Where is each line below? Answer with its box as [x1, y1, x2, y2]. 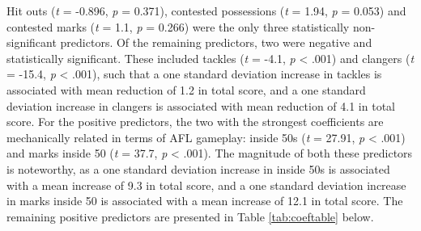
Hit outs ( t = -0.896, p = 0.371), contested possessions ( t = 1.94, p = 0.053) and [6, 2, 406, 19]
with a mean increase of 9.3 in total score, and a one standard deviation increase [6, 176, 406, 193]
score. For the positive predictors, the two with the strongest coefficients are [6, 113, 384, 130]
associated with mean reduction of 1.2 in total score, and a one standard [6, 81, 366, 98]
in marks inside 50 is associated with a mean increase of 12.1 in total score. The [6, 192, 403, 209]
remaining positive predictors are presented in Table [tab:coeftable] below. [6, 208, 374, 225]
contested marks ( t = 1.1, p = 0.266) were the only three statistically [6, 18, 350, 35]
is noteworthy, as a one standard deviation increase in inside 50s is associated [6, 160, 390, 177]
